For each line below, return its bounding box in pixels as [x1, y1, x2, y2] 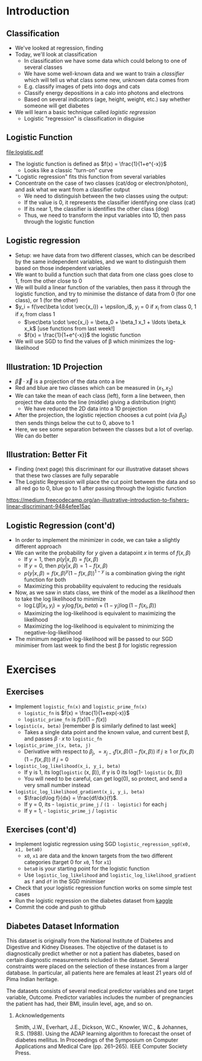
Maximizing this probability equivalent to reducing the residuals [24, 582, 182, 590]
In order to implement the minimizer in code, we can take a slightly [14, 537, 180, 544]
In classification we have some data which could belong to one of [24, 57, 187, 64]
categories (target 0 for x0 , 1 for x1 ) [24, 859, 112, 866]
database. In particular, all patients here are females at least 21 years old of [6, 969, 193, 976]
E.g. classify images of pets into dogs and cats [24, 83, 140, 90]
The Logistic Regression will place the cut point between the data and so [14, 479, 196, 486]
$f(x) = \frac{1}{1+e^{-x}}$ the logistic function [24, 331, 141, 339]
